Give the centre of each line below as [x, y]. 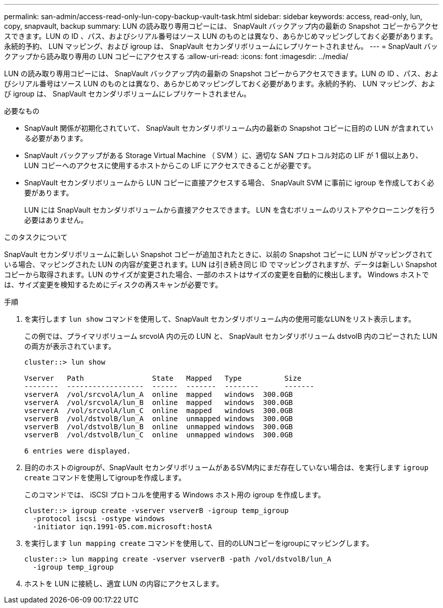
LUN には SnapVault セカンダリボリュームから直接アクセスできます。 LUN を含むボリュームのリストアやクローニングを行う [230, 210]
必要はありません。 [56, 220]
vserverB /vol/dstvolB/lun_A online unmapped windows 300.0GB [159, 419]
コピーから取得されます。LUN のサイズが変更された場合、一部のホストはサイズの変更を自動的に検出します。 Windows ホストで [217, 274]
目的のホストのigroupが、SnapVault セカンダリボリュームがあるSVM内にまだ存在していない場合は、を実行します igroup [227, 467]
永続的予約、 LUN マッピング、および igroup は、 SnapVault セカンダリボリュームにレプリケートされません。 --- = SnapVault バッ [221, 46]
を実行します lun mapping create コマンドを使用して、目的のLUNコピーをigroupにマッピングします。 [199, 543]
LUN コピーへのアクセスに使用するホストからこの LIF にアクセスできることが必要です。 [170, 165]
